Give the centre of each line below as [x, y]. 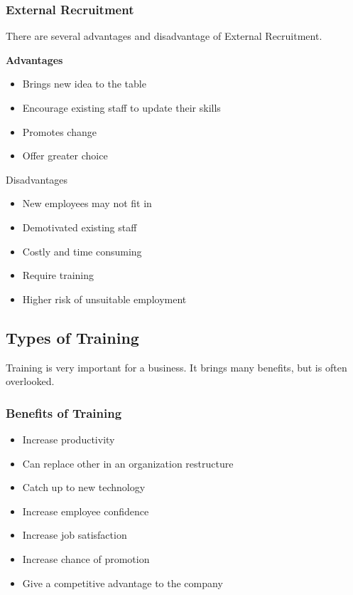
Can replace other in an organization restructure [128, 463]
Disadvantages [37, 179]
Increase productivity [69, 439]
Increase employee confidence [86, 511]
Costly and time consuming [82, 251]
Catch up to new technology [84, 487]
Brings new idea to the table [84, 84]
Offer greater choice [65, 156]
